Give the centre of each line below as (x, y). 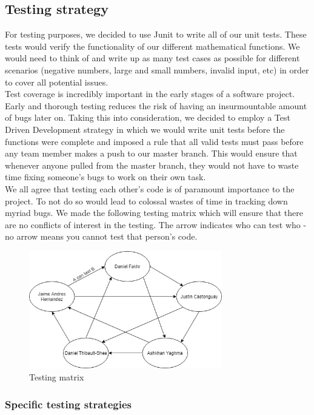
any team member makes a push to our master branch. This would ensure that (151, 153)
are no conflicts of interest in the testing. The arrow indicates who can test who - (156, 224)
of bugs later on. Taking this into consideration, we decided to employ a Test (148, 117)
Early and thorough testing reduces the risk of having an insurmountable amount (156, 105)
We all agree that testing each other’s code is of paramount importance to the (150, 188)
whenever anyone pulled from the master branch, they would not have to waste (152, 165)
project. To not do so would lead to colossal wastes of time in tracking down (146, 201)
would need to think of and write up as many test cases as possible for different (152, 58)
